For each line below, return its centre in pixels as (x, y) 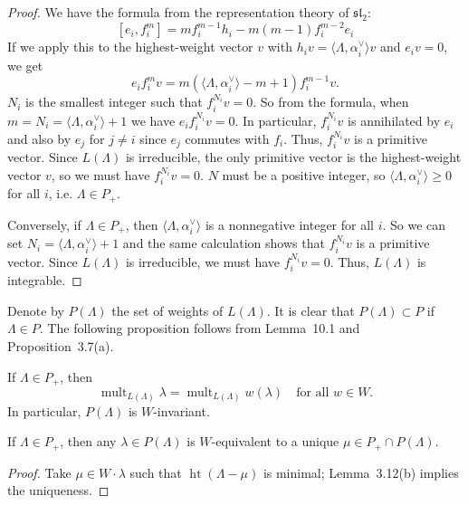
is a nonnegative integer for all (289, 224)
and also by (39, 138)
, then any (88, 441)
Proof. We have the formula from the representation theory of (178, 12)
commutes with (227, 138)
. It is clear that (310, 310)
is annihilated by (394, 120)
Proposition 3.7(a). (61, 345)
